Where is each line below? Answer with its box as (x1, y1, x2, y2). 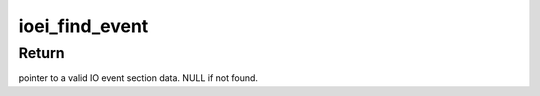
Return (18, 44, 65, 62)
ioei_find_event (18, 15, 149, 37)
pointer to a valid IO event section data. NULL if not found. (18, 72, 259, 84)
